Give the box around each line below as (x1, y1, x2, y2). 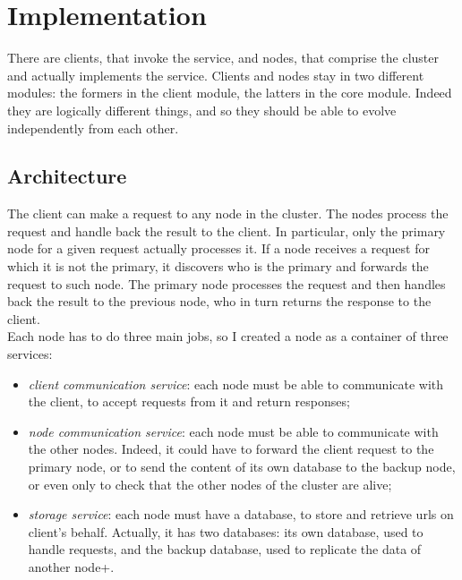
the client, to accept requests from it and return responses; (28, 392, 350, 411)
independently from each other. (7, 118, 179, 137)
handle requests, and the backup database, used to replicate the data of (28, 540, 422, 559)
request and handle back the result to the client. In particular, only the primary (7, 221, 446, 240)
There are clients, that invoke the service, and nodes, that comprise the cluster (7, 48, 439, 67)
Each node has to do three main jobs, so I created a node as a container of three (7, 327, 449, 345)
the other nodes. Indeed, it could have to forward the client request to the (28, 439, 434, 458)
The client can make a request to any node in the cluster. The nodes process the (7, 204, 449, 223)
